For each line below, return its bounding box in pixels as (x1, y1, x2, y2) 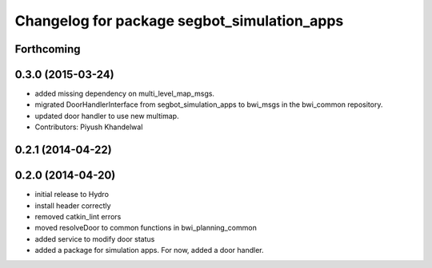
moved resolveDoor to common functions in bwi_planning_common (34, 223, 258, 233)
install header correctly (34, 200, 111, 211)
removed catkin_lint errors (34, 211, 122, 221)
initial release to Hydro (34, 190, 110, 199)
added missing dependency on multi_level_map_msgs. (34, 89, 215, 99)
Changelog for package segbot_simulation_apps (14, 12, 344, 30)
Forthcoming (14, 42, 81, 56)
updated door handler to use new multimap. (34, 111, 179, 120)
